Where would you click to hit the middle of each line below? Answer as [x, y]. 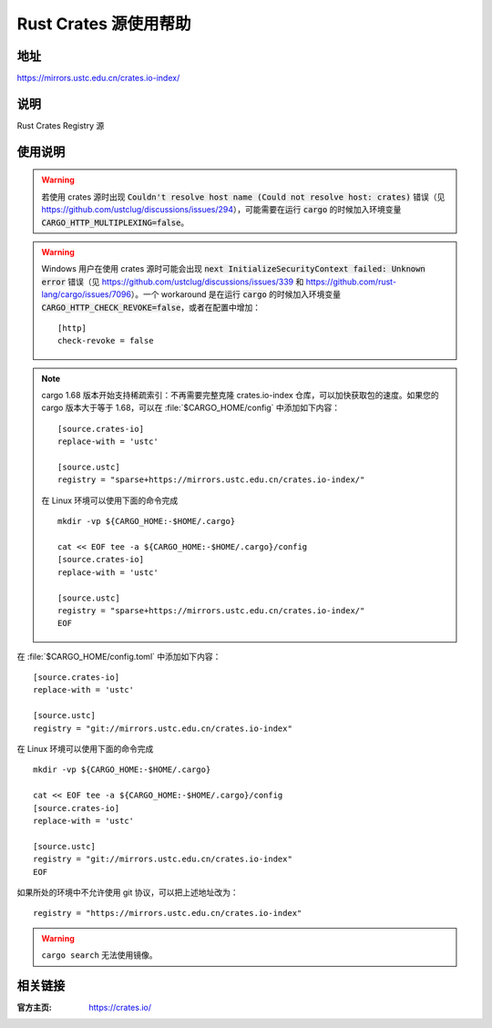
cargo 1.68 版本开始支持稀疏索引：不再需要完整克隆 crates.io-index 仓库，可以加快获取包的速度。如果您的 [240, 396]
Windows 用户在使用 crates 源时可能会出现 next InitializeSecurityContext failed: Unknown [233, 269]
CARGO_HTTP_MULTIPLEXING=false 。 [115, 222]
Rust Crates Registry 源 [61, 125]
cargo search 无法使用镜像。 [100, 955]
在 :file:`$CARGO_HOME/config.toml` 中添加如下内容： [119, 656]
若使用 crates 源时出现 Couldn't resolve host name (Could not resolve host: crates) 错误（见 [243, 197]
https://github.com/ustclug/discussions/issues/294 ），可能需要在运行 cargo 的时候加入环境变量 [221, 210]
